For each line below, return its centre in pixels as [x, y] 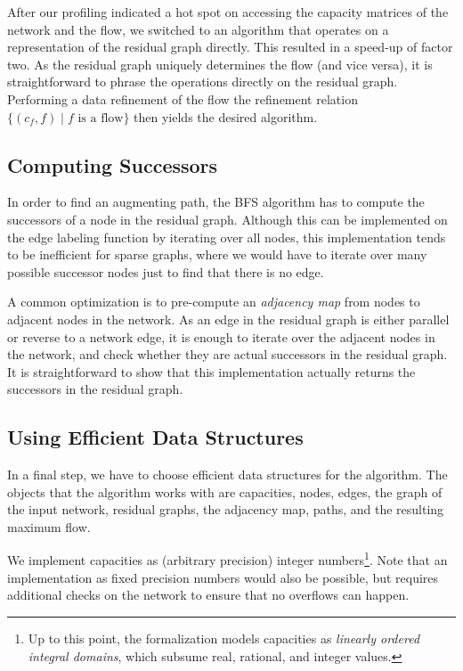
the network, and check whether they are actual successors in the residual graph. [227, 354]
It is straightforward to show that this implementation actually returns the [211, 371]
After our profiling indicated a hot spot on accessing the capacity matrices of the [228, 12]
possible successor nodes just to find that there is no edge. [166, 271]
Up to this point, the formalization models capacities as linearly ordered [224, 638]
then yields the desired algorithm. [226, 116]
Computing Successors [113, 164]
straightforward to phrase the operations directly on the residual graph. [203, 82]
